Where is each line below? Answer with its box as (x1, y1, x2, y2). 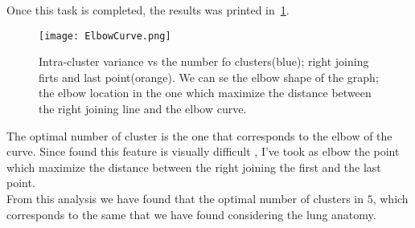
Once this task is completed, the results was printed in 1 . (6, 2, 290, 18)
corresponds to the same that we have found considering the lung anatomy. (6, 206, 376, 222)
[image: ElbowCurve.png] (39, 30, 171, 42)
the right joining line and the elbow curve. (39, 100, 247, 117)
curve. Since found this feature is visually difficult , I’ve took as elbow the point (6, 143, 400, 160)
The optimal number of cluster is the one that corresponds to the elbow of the (6, 127, 392, 144)
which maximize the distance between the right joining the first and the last (6, 158, 381, 175)
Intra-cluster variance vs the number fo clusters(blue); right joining (39, 53, 369, 70)
